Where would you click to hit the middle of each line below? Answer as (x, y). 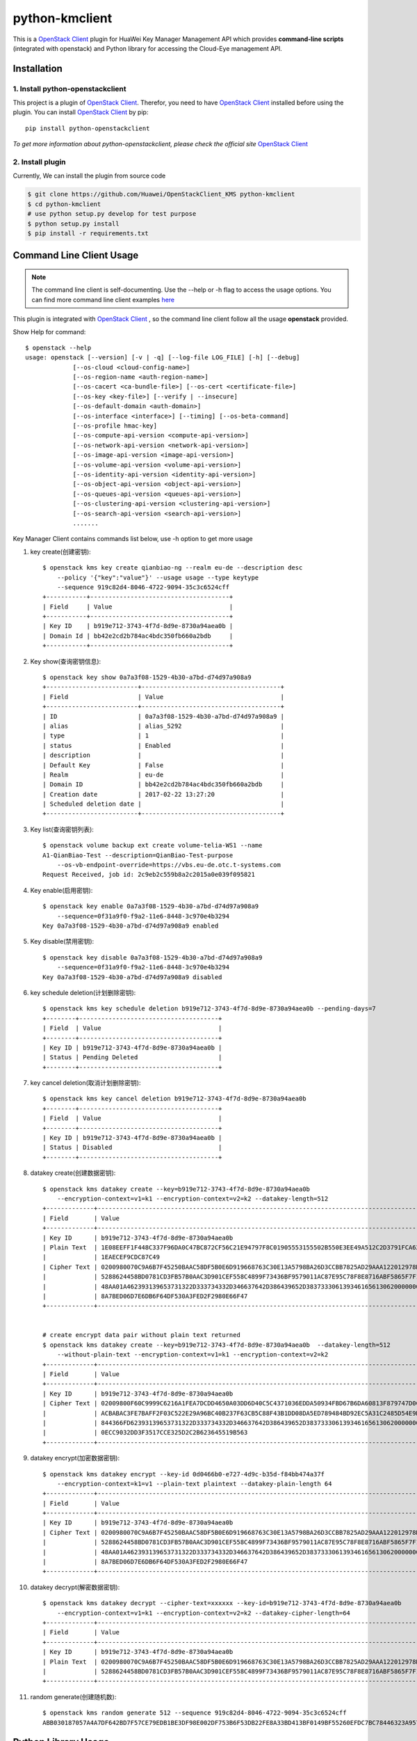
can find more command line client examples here (103, 299)
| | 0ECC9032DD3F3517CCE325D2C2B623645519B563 (145, 1432)
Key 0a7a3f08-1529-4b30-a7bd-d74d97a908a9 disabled (132, 977)
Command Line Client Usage (76, 255)
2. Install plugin (39, 162)
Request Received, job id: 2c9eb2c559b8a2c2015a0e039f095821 (149, 875)
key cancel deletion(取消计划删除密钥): (85, 1083)
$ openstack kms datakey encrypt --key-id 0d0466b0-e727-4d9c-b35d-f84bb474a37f (184, 1474)
